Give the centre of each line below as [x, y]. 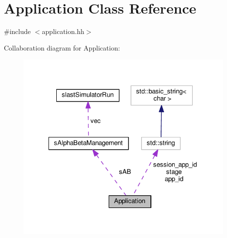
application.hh [63, 31]
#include [17, 31]
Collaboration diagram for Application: [62, 47]
